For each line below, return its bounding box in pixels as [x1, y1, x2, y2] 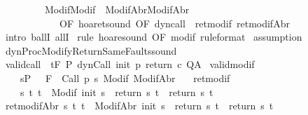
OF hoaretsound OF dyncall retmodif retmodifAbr [59, 15, 290, 30]
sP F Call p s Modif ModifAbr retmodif [20, 70, 230, 85]
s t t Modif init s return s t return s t [20, 84, 213, 99]
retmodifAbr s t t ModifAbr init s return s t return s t [5, 98, 274, 113]
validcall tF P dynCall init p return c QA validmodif [5, 57, 255, 72]
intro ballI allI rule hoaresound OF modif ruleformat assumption [5, 29, 302, 44]
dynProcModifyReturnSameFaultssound [5, 43, 177, 57]
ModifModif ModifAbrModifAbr [44, 2, 190, 16]
